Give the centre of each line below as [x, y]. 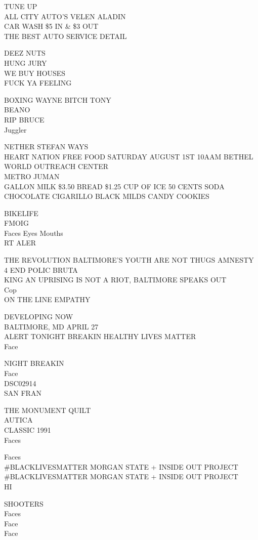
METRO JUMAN [32, 176]
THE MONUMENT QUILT [48, 410]
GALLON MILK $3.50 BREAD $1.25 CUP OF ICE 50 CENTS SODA [114, 186]
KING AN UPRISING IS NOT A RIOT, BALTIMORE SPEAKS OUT [115, 280]
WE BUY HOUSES [35, 73]
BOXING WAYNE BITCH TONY [58, 99]
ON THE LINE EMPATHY [47, 299]
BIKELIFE [21, 213]
